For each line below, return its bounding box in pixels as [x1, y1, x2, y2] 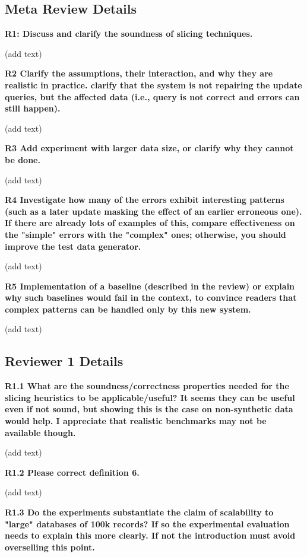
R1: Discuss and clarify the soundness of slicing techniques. [5, 27, 253, 40]
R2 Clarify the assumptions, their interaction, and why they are [5, 67, 273, 79]
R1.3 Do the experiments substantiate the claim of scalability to [5, 506, 274, 518]
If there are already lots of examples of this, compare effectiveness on [5, 217, 295, 229]
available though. [5, 426, 76, 438]
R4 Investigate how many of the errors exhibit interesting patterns [5, 193, 284, 206]
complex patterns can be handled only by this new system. [5, 303, 251, 315]
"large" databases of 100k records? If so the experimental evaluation [5, 517, 290, 530]
